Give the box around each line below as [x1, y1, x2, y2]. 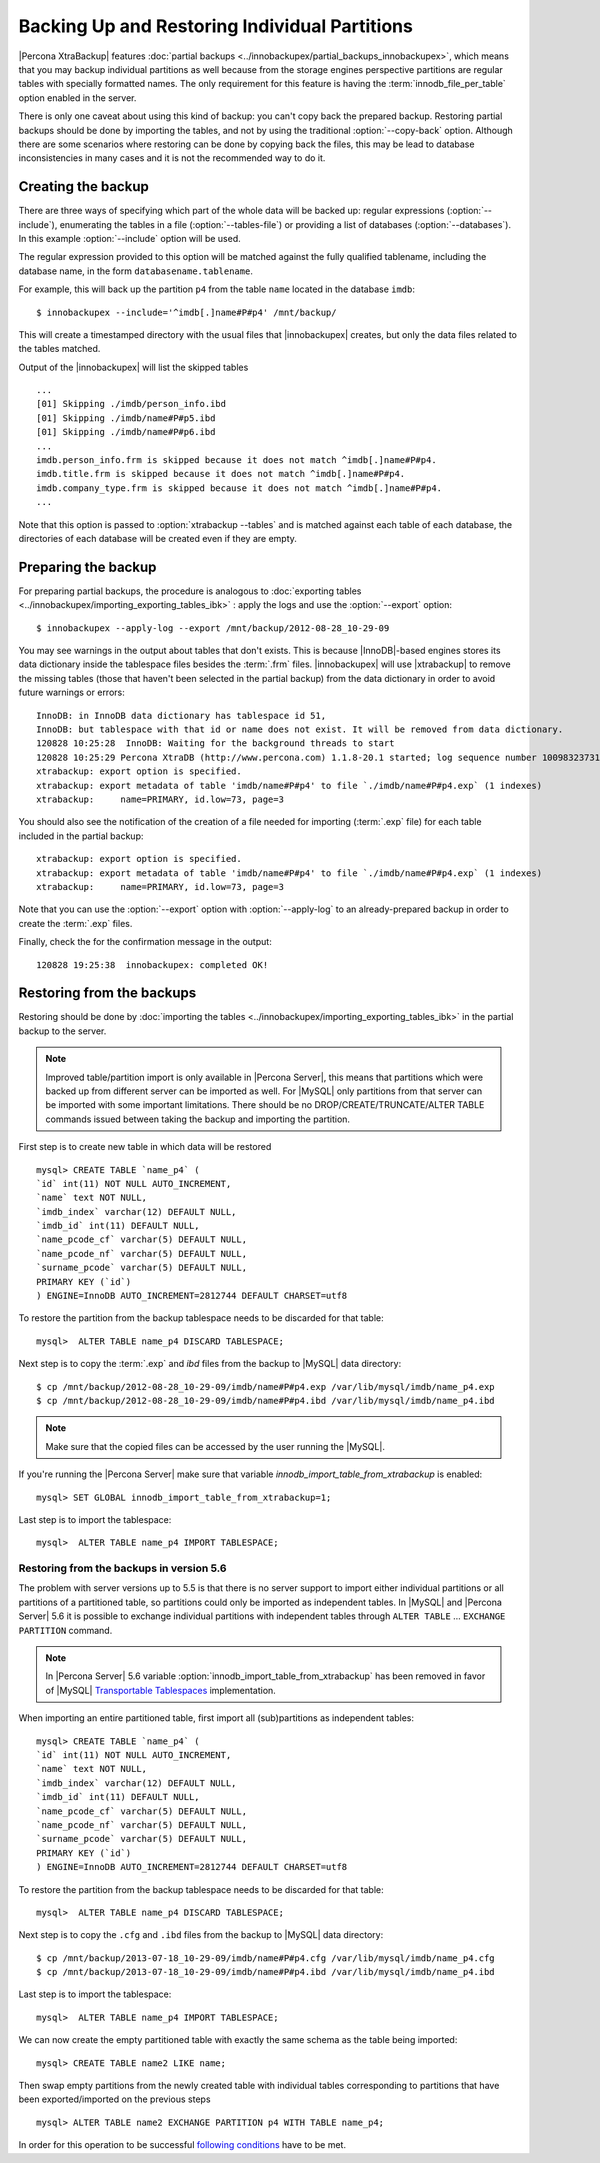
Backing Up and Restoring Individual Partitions [18, 15, 414, 37]
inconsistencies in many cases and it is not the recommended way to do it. [18, 152, 326, 164]
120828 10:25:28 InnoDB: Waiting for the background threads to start [36, 738, 395, 749]
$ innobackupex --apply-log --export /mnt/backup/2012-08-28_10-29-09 [36, 622, 390, 634]
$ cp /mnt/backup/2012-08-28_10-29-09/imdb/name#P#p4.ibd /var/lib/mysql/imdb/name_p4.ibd [36, 1395, 495, 1406]
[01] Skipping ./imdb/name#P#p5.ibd [36, 412, 216, 424]
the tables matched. [18, 343, 101, 355]
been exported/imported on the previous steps [18, 2093, 211, 2105]
